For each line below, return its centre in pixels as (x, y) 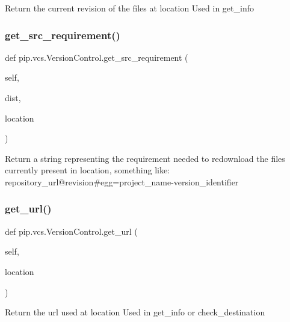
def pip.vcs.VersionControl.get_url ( (71, 231)
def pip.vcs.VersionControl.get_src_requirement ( (97, 57)
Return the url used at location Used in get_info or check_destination (135, 312)
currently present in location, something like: (88, 170)
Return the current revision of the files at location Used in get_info (129, 8)
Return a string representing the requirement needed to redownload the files (145, 158)
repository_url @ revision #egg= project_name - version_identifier (122, 181)
